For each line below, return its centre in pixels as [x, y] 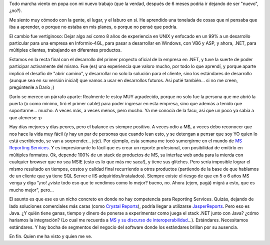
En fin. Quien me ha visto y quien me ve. [51, 236]
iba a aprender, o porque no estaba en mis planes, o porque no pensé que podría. [93, 27]
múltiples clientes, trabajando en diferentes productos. [65, 50]
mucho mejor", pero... [32, 190]
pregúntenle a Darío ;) [32, 87]
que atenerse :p [25, 117]
